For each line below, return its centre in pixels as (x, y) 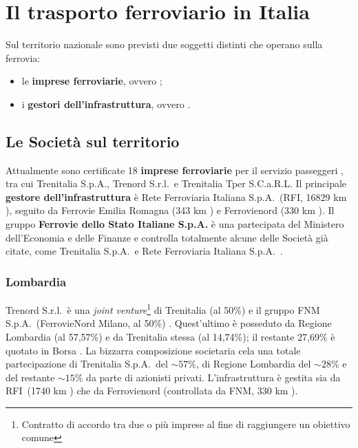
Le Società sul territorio (93, 141)
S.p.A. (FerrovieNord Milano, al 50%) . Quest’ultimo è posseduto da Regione (169, 323)
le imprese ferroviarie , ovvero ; (92, 81)
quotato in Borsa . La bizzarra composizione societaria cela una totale (153, 350)
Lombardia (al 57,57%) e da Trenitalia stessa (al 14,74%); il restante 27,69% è (170, 336)
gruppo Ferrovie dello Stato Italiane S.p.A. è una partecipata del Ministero (175, 224)
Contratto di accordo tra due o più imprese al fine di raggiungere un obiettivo (186, 424)
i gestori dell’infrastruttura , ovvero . (106, 104)
